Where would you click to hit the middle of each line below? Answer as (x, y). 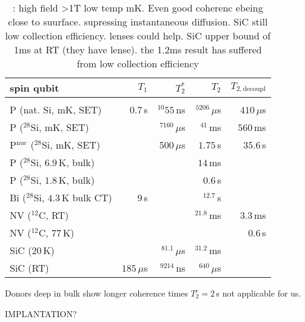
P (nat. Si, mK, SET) (56, 109)
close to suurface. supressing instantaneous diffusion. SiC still (138, 22)
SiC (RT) (29, 268)
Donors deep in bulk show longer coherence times (96, 293)
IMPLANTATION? (41, 313)
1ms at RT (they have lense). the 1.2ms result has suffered (138, 49)
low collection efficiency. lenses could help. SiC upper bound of (138, 35)
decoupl (254, 89)
